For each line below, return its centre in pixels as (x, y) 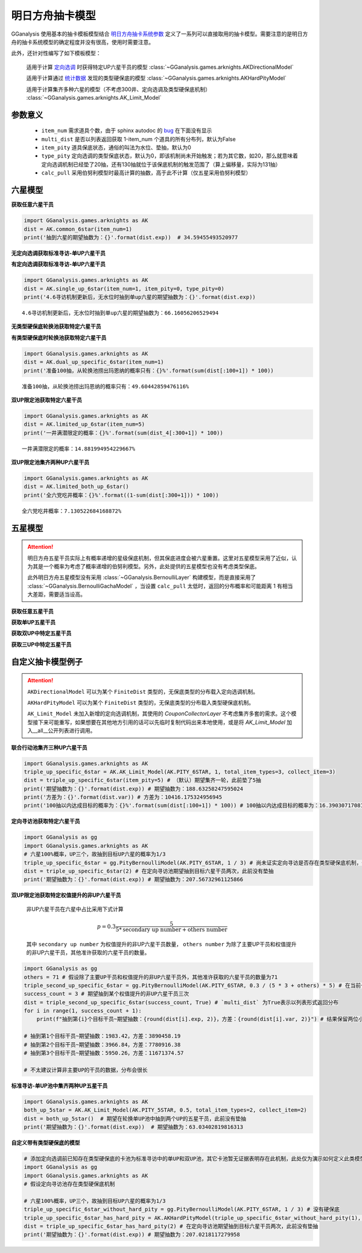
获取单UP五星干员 (33, 622)
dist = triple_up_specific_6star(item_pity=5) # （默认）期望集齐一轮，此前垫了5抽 (143, 780)
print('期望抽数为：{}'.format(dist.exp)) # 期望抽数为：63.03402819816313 (134, 1127)
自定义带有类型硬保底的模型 (46, 1142)
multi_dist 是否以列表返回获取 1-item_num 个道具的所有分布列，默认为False (138, 139)
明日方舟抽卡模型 (54, 16)
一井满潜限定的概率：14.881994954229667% (79, 449)
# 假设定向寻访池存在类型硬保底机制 (69, 1184)
